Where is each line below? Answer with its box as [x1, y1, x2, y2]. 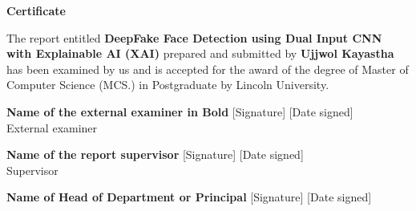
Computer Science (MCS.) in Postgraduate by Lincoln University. [6, 76, 329, 93]
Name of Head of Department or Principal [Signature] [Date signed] [6, 189, 372, 205]
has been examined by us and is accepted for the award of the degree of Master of [6, 60, 409, 77]
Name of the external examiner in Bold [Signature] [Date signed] [6, 103, 353, 120]
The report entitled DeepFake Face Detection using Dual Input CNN [6, 29, 382, 46]
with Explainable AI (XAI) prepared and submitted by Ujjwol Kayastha [6, 45, 394, 62]
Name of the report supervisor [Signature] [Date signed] [6, 146, 304, 163]
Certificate [6, 2, 66, 18]
